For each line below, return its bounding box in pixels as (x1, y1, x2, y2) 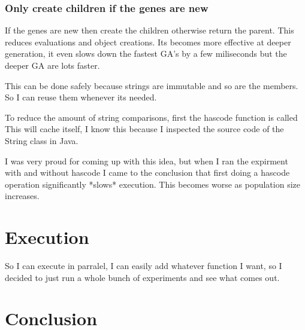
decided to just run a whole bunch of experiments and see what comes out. (5, 271, 280, 283)
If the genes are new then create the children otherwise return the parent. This (5, 24, 294, 36)
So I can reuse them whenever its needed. (5, 91, 157, 103)
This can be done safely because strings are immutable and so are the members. (5, 79, 298, 91)
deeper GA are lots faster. (5, 59, 100, 71)
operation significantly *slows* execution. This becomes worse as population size (5, 178, 300, 190)
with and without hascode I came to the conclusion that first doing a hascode (5, 166, 290, 179)
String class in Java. (5, 134, 78, 146)
